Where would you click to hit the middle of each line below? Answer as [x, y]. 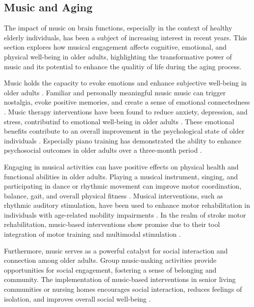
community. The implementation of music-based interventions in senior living [120, 279]
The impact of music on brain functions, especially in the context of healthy [118, 28]
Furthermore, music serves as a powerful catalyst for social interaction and [116, 250]
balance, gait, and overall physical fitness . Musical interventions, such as [114, 195]
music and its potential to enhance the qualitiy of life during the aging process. [123, 66]
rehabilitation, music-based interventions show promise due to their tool [112, 224]
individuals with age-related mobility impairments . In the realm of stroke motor [125, 214]
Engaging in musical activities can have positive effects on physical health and [121, 166]
